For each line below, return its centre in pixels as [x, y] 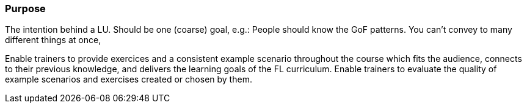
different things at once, [53, 40]
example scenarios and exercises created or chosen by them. [129, 79]
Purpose [25, 8]
